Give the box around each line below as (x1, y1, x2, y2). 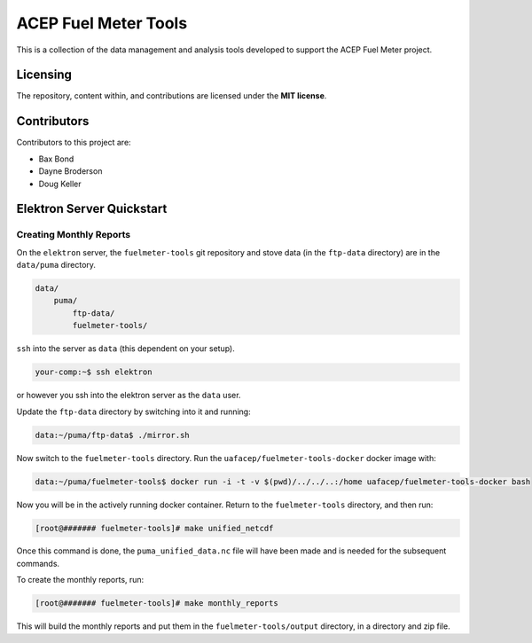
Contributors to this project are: (16, 137, 132, 148)
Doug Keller (38, 178, 82, 189)
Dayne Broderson (38, 166, 103, 176)
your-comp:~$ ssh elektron (35, 367, 153, 377)
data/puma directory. (16, 260, 97, 271)
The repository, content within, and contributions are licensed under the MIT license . (16, 90, 327, 101)
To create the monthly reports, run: (16, 575, 145, 585)
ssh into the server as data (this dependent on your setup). (16, 343, 235, 354)
